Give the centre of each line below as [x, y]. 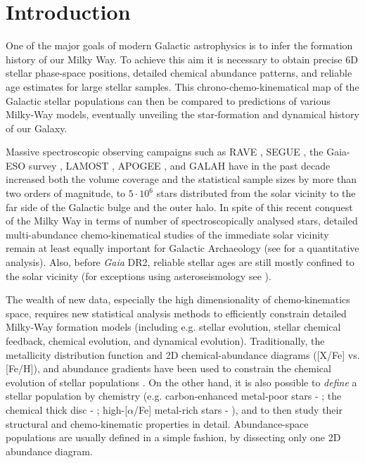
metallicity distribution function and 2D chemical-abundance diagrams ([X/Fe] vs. [183, 354]
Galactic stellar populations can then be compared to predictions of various [168, 100]
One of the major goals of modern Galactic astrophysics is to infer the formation [179, 45]
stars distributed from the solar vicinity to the [256, 193]
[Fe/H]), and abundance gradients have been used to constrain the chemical [168, 368]
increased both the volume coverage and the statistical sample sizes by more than [181, 179]
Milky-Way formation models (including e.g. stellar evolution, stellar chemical [173, 327]
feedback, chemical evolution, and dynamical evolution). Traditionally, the [165, 341]
